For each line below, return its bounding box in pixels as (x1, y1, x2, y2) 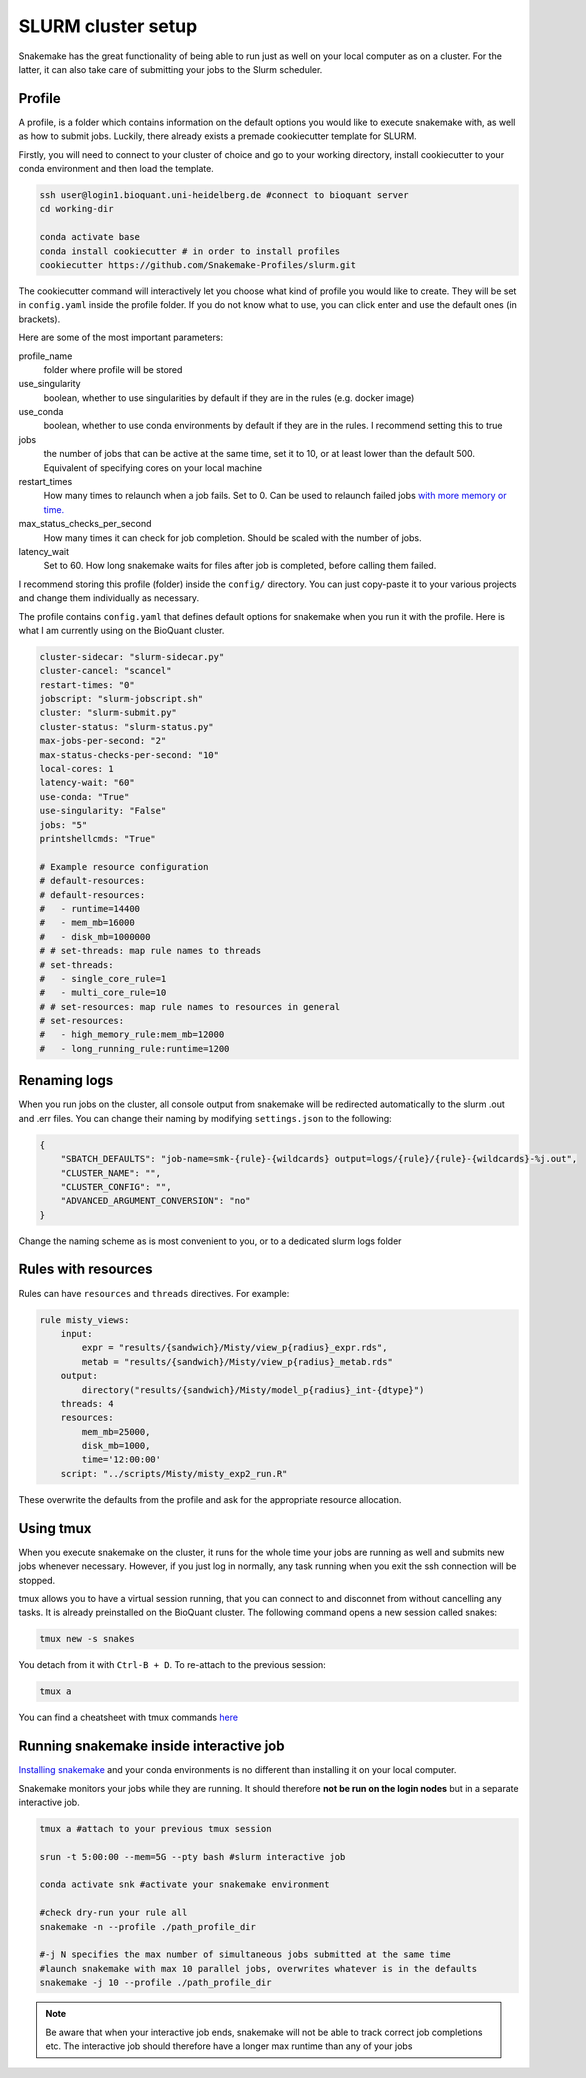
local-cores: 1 (39, 763, 114, 775)
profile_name (18, 350, 73, 362)
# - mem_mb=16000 (39, 917, 135, 929)
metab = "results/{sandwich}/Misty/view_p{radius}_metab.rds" (81, 1356, 394, 1367)
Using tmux (18, 1520, 92, 1537)
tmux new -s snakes (39, 1633, 135, 1645)
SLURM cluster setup (18, 15, 198, 37)
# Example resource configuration (39, 861, 209, 872)
